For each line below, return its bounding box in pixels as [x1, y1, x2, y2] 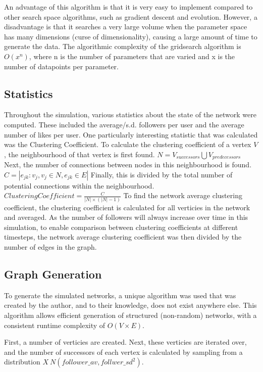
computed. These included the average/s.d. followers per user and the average [4, 119, 244, 129]
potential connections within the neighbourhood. [4, 180, 154, 191]
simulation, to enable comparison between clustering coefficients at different [4, 221, 238, 232]
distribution [4, 356, 40, 367]
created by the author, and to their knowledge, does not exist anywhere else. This [4, 300, 257, 310]
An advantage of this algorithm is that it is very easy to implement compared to [4, 2, 253, 12]
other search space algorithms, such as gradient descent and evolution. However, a [4, 11, 257, 22]
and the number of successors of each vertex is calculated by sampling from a [4, 346, 243, 357]
